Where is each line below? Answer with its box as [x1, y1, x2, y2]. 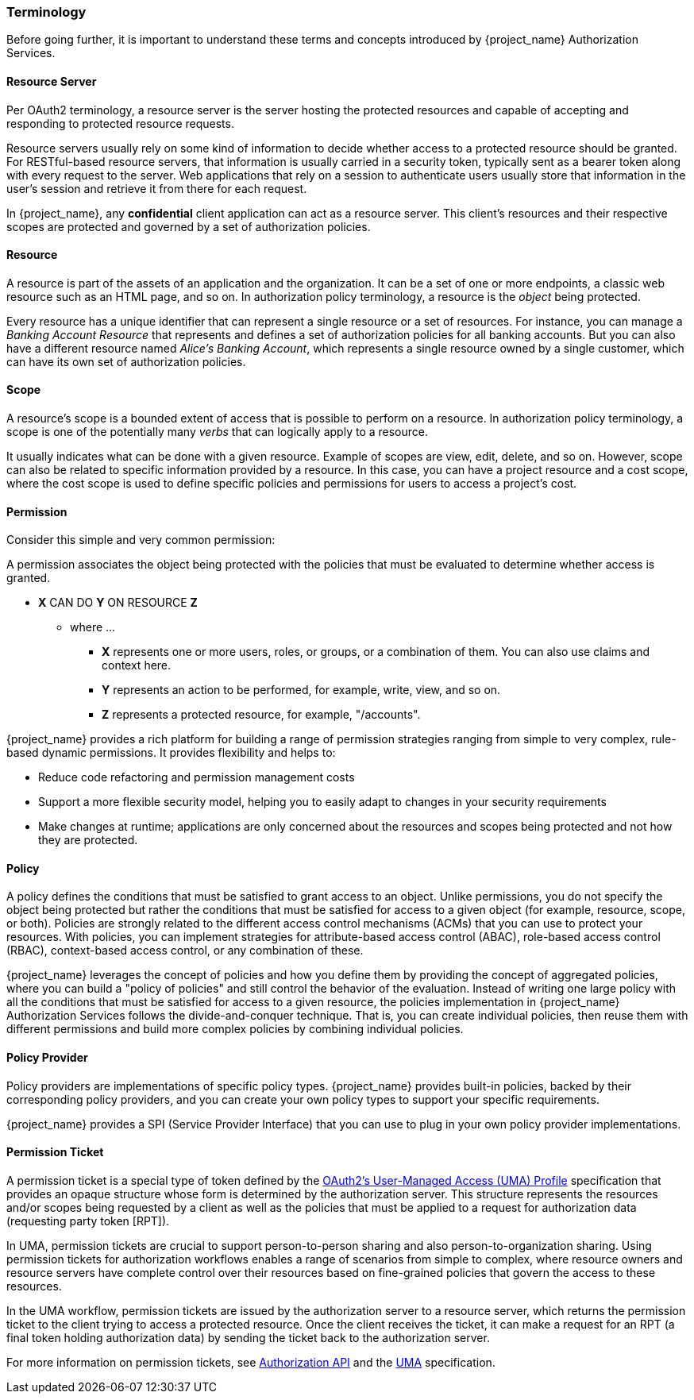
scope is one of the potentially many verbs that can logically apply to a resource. [6, 425, 429, 439]
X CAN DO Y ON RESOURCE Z [38, 596, 198, 610]
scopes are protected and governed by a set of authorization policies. [6, 219, 371, 233]
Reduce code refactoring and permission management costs [38, 770, 355, 785]
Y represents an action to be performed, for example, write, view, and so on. [102, 683, 501, 697]
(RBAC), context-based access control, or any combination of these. [6, 943, 364, 958]
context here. [102, 658, 172, 673]
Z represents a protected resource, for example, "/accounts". [102, 708, 421, 722]
